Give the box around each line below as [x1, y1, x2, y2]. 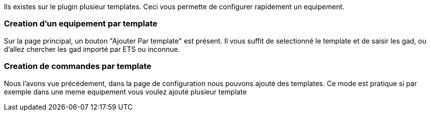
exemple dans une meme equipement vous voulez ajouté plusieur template [4, 87, 247, 96]
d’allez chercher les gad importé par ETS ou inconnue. [4, 45, 180, 53]
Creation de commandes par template [4, 61, 152, 71]
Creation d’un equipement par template [4, 19, 158, 29]
